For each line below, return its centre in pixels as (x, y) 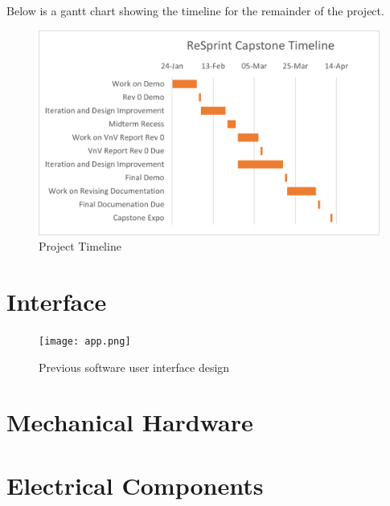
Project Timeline (80, 246)
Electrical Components (135, 485)
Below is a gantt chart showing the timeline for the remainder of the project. (195, 10)
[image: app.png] (85, 341)
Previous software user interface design (134, 367)
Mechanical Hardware (130, 422)
